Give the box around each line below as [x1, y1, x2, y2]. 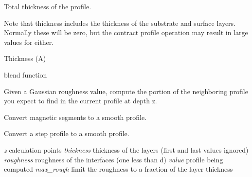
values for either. [4, 37, 54, 47]
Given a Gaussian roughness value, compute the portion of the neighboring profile [4, 86, 248, 96]
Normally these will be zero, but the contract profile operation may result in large [4, 27, 248, 38]
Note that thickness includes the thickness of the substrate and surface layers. [4, 18, 235, 28]
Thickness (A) [4, 53, 46, 63]
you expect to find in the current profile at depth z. [4, 96, 157, 106]
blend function [4, 69, 47, 79]
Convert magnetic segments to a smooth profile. [4, 112, 147, 122]
